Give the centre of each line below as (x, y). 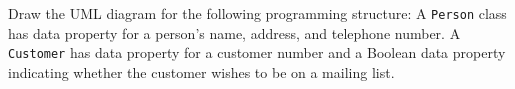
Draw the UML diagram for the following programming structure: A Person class (257, 13)
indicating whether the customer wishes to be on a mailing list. (201, 71)
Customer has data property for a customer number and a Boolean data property (257, 52)
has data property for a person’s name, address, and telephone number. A (234, 32)
